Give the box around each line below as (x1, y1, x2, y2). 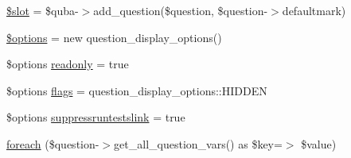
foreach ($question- (6, 135, 99, 152)
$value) (301, 135, 337, 152)
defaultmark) (282, 2, 346, 18)
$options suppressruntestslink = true (6, 109, 185, 125)
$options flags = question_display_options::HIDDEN (6, 82, 267, 98)
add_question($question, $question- (93, 2, 268, 18)
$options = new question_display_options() (6, 29, 222, 45)
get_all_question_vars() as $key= (114, 135, 283, 152)
